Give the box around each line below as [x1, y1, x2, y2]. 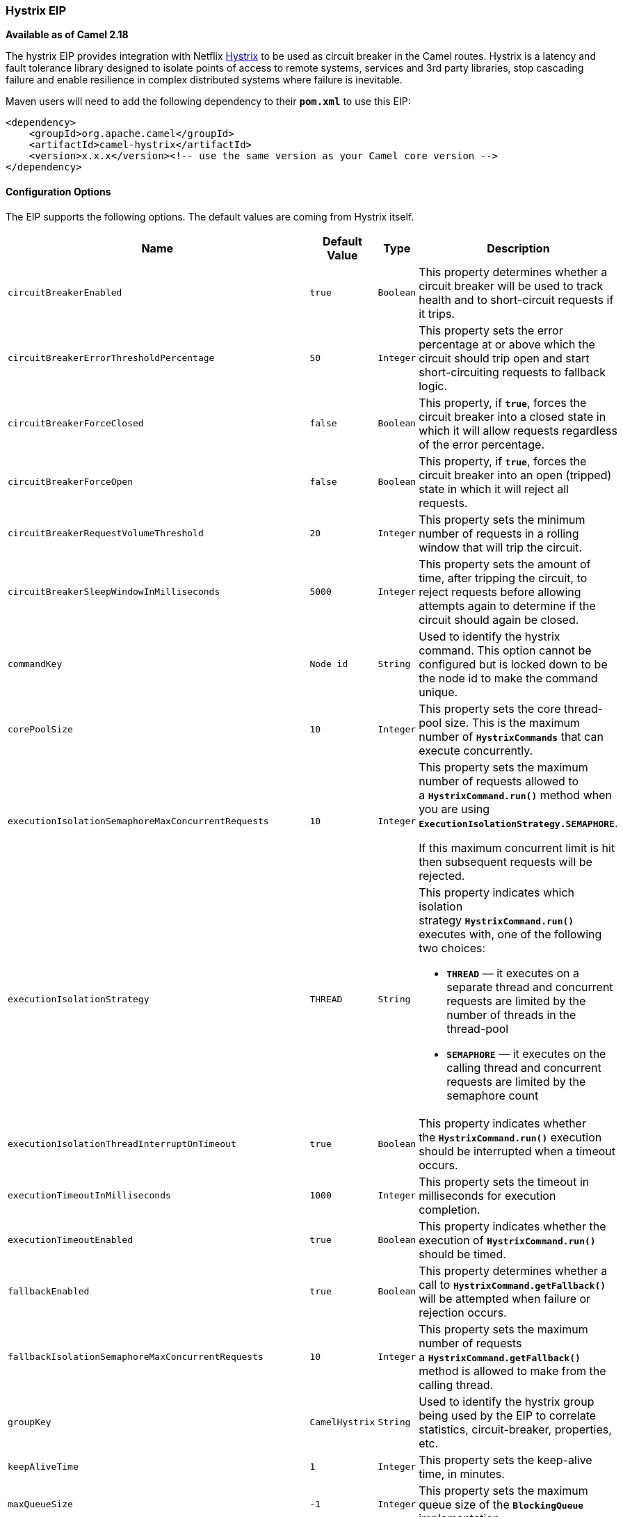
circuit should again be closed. [419, 612, 579, 627]
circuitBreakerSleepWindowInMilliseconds [8, 586, 220, 597]
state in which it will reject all [419, 481, 569, 496]
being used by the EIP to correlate [419, 1408, 597, 1422]
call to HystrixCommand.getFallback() [419, 1277, 606, 1292]
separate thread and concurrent [446, 979, 613, 994]
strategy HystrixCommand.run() [419, 913, 574, 927]
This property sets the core [419, 701, 561, 716]
